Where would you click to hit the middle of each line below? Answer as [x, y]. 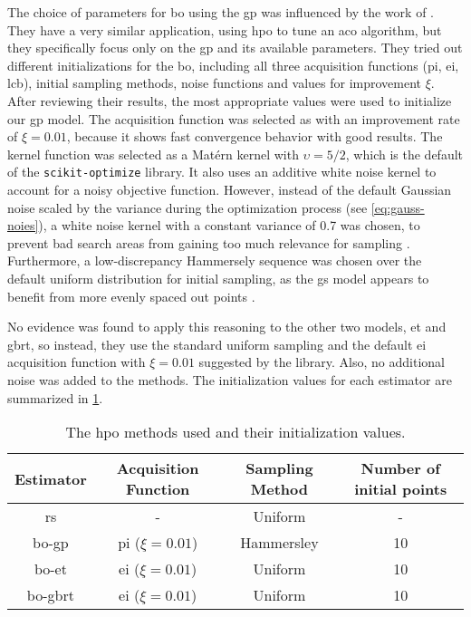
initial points [401, 489]
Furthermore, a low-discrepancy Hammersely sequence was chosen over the [215, 260]
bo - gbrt [50, 595]
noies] [23, 225]
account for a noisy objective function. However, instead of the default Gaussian [230, 189]
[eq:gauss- [398, 207]
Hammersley [279, 543]
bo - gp [51, 543]
